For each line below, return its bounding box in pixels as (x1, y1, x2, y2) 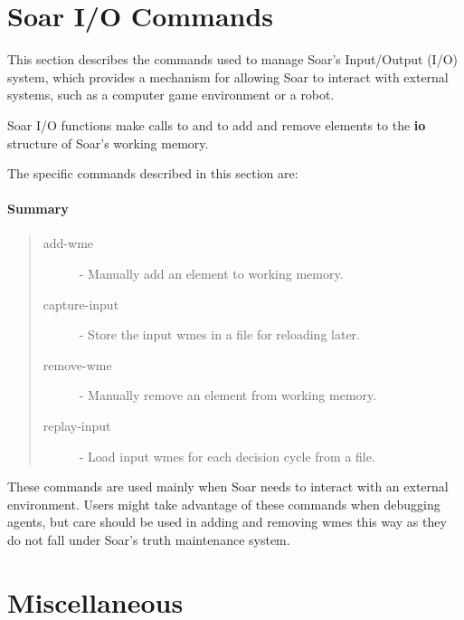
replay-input (43, 416, 111, 435)
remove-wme (43, 355, 112, 374)
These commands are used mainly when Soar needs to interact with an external (7, 477, 449, 496)
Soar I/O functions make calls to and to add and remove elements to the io (7, 115, 426, 134)
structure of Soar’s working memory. (7, 133, 209, 152)
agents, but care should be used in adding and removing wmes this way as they (7, 512, 447, 531)
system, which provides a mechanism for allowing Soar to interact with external (7, 67, 449, 86)
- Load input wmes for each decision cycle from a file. (79, 446, 375, 465)
